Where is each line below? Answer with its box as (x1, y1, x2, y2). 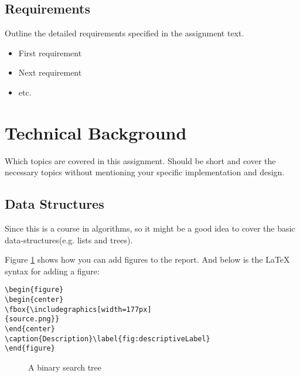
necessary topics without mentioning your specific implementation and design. (5, 166, 285, 178)
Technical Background (5, 120, 187, 144)
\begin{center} (5, 296, 64, 304)
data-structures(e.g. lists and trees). (5, 233, 133, 246)
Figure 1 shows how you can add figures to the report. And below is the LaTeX (5, 253, 290, 266)
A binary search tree (28, 361, 102, 373)
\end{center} (5, 325, 55, 334)
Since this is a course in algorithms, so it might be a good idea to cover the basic (5, 222, 295, 235)
